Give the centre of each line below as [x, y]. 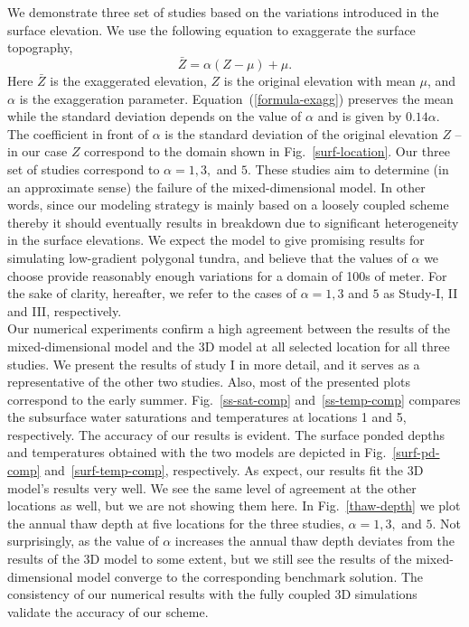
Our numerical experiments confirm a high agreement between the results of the [229, 328]
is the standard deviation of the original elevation [301, 133]
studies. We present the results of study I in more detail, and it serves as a [214, 364]
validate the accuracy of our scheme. [108, 611]
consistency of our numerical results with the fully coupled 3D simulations [212, 594]
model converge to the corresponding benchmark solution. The [250, 576]
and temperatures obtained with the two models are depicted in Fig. [197, 452]
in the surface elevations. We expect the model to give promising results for [216, 240]
